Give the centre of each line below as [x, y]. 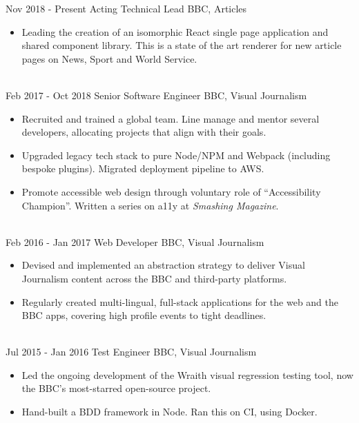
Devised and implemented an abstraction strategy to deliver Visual [163, 265]
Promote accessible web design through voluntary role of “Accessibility [171, 191]
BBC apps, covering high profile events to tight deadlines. [144, 315]
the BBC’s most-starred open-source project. [116, 388]
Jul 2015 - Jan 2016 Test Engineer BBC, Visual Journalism [131, 352]
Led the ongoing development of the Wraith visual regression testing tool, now [187, 374]
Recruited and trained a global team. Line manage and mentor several [171, 118]
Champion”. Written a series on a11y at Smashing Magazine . [150, 205]
